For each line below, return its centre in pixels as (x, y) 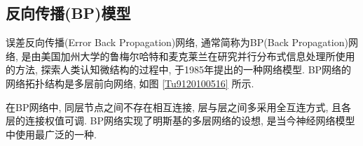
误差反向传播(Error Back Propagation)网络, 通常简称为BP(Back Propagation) (177, 42)
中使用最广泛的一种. (51, 134)
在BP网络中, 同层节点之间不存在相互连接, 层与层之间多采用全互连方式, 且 (174, 107)
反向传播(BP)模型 (68, 13)
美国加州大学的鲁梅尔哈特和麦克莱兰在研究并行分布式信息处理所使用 (198, 56)
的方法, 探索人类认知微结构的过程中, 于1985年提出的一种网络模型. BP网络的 (179, 70)
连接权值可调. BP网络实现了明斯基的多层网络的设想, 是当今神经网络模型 (190, 121)
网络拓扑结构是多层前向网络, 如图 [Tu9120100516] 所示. (130, 83)
